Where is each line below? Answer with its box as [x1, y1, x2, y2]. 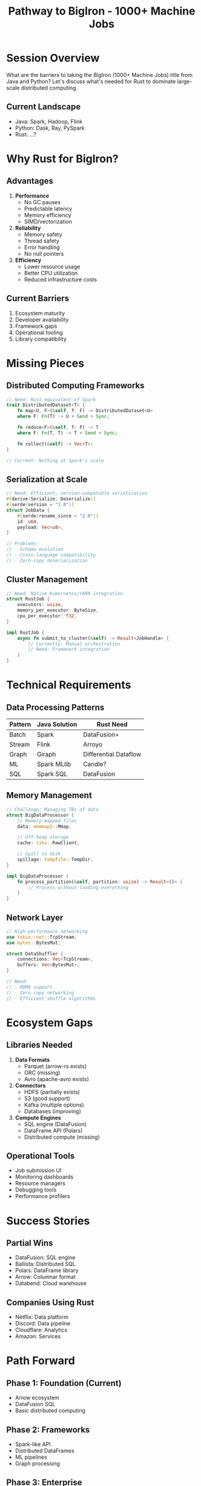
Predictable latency [24, 205, 73, 212]
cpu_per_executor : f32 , [17, 613, 77, 619]
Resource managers [15, 1180, 65, 1187]
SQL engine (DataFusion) [24, 1120, 87, 1128]
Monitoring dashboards [15, 1173, 74, 1181]
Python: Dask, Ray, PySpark [15, 124, 85, 132]
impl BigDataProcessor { [6, 873, 69, 879]
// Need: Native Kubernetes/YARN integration [6, 590, 123, 596]
